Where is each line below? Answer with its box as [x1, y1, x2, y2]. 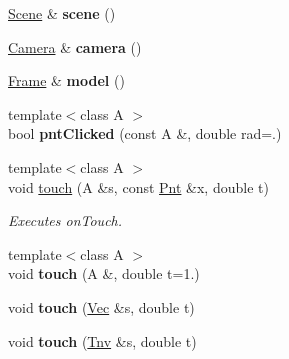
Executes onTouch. [8, 210, 123, 231]
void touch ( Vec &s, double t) [8, 296, 195, 317]
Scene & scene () [8, 3, 116, 23]
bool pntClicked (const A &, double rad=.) [8, 123, 282, 144]
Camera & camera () [8, 36, 142, 57]
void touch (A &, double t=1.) [8, 263, 200, 284]
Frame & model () [8, 70, 125, 91]
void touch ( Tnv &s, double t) [8, 330, 197, 351]
